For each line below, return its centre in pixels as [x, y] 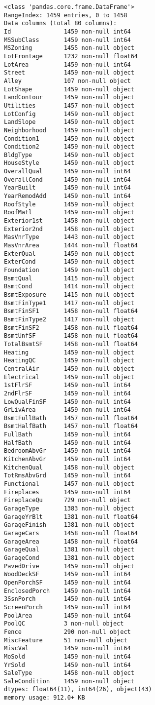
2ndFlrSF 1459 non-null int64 [67, 393]
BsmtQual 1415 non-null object [69, 278]
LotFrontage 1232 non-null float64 [71, 56]
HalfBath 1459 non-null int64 [67, 443]
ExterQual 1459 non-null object [69, 254]
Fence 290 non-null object [67, 632]
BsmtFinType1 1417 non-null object [69, 303]
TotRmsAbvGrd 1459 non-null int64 [67, 476]
